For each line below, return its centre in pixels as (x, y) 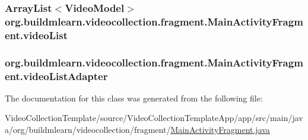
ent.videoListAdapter (56, 76)
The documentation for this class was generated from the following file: (134, 98)
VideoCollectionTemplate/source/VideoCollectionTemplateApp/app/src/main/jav (154, 118)
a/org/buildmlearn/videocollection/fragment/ (88, 130)
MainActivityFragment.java (220, 130)
